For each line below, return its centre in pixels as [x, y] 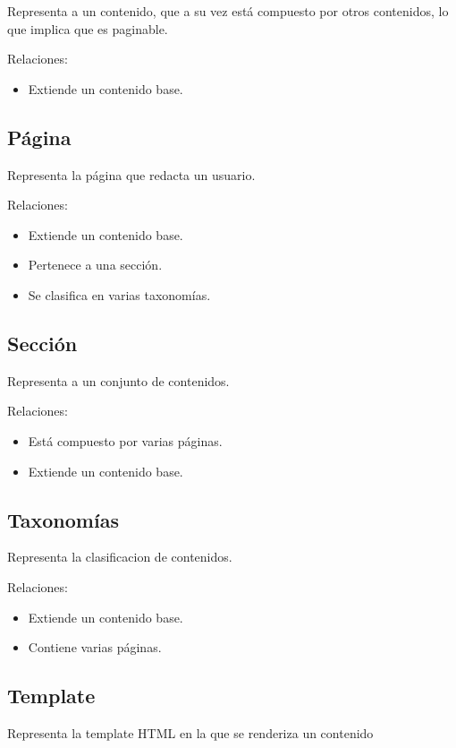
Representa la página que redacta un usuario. [131, 174]
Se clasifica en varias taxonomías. [119, 294]
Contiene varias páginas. [95, 647]
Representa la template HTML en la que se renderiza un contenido [190, 732]
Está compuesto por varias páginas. [125, 440]
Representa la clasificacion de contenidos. [120, 557]
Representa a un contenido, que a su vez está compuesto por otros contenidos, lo [228, 11]
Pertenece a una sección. [95, 265]
